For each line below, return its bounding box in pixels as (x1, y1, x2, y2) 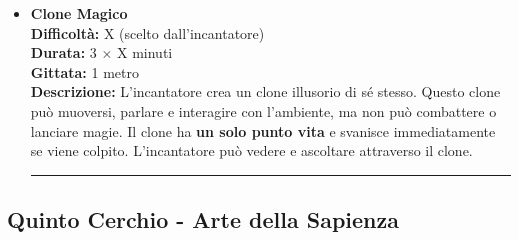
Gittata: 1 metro (30, 61, 139, 82)
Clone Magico (30, 3, 128, 23)
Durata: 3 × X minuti (30, 42, 173, 63)
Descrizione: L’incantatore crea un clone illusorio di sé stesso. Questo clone (30, 81, 501, 102)
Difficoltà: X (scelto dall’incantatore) (30, 22, 265, 43)
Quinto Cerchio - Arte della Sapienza (7, 204, 399, 235)
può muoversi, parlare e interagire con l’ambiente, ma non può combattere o (30, 100, 497, 121)
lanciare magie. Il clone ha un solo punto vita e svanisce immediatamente (30, 120, 496, 141)
